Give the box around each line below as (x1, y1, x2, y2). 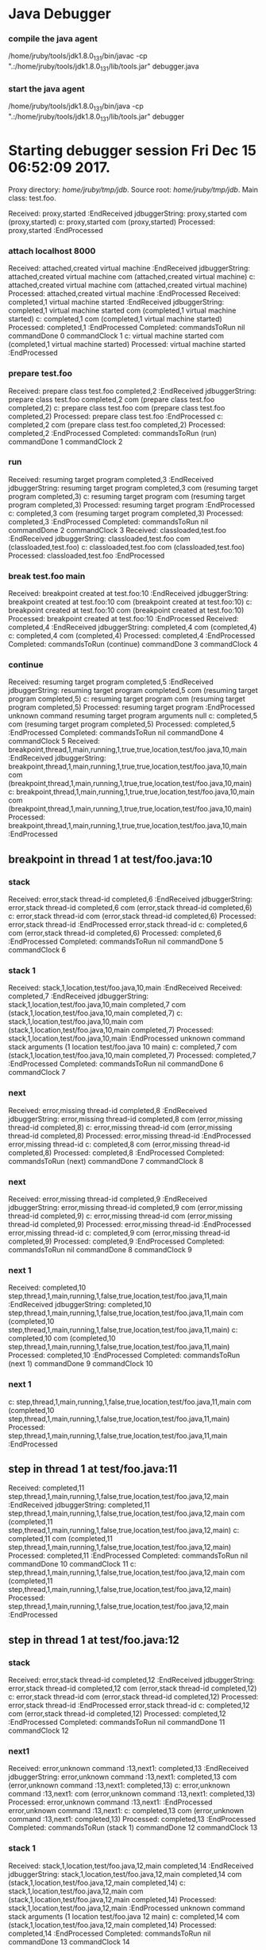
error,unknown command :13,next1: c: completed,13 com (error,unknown (8, 1806, 245, 1816)
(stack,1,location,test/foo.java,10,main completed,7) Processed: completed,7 (8, 1051, 256, 1061)
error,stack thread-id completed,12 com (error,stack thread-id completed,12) (8, 1683, 257, 1693)
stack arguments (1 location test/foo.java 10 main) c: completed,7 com (8, 1042, 237, 1052)
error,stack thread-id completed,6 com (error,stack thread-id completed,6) (8, 903, 253, 913)
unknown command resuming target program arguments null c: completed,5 (8, 711, 258, 721)
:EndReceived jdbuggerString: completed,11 (8, 1500, 150, 1510)
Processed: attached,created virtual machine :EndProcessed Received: (8, 289, 241, 298)
